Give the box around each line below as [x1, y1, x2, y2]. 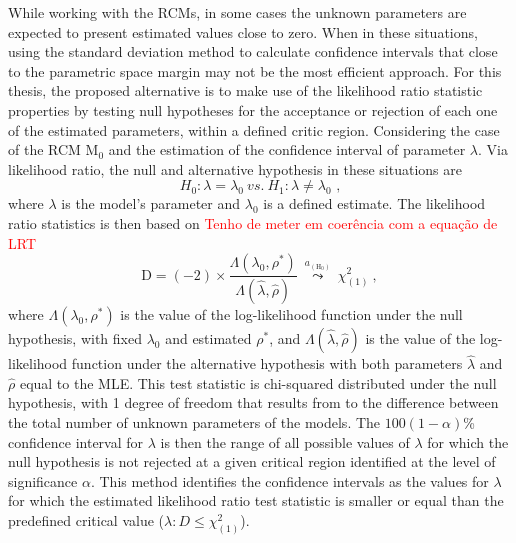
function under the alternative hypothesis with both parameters [71, 353, 463, 374]
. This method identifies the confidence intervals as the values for [90, 470, 489, 491]
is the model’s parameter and [61, 193, 241, 214]
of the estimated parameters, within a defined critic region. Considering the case [8, 119, 500, 140]
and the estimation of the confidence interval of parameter [108, 139, 466, 160]
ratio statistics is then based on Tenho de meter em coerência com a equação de [8, 212, 498, 233]
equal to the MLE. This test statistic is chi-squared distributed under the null [19, 372, 497, 393]
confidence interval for [8, 431, 144, 452]
